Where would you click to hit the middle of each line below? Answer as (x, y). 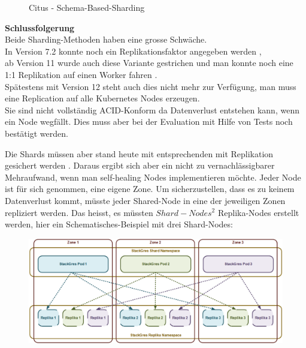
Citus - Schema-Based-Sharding (87, 7)
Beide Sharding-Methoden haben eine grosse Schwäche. (106, 39)
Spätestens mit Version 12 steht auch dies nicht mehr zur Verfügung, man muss (151, 86)
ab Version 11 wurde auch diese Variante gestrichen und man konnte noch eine (149, 63)
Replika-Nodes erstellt (258, 212)
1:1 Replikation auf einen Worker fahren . (81, 74)
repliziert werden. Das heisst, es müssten (79, 212)
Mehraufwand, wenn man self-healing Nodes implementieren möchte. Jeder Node (153, 177)
